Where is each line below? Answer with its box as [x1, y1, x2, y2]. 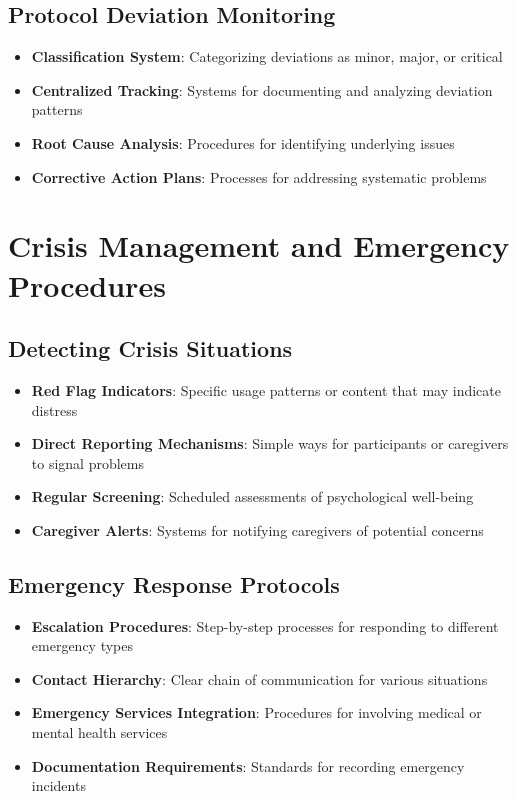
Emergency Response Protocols [8, 568, 340, 599]
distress [31, 399, 78, 420]
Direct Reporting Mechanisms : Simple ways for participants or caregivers [31, 433, 509, 454]
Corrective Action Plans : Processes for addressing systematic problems [31, 166, 487, 187]
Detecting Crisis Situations [8, 333, 293, 364]
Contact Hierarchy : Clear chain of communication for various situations [31, 668, 488, 689]
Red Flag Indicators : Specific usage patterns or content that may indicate [31, 379, 501, 400]
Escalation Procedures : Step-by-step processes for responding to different [31, 615, 499, 636]
